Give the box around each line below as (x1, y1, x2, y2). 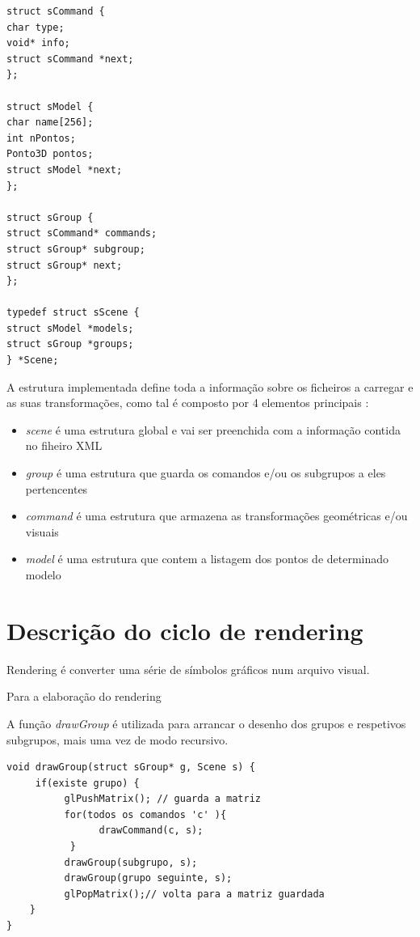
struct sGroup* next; (6, 259, 123, 271)
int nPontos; (6, 132, 76, 144)
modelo (25, 566, 61, 583)
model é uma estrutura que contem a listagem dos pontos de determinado (25, 550, 389, 567)
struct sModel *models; (6, 322, 134, 334)
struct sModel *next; (6, 163, 123, 176)
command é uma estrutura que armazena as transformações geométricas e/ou (25, 507, 408, 524)
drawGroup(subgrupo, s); (64, 856, 198, 868)
